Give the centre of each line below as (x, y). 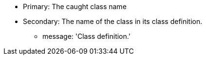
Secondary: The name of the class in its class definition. (113, 21)
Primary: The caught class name (75, 6)
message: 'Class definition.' (86, 36)
